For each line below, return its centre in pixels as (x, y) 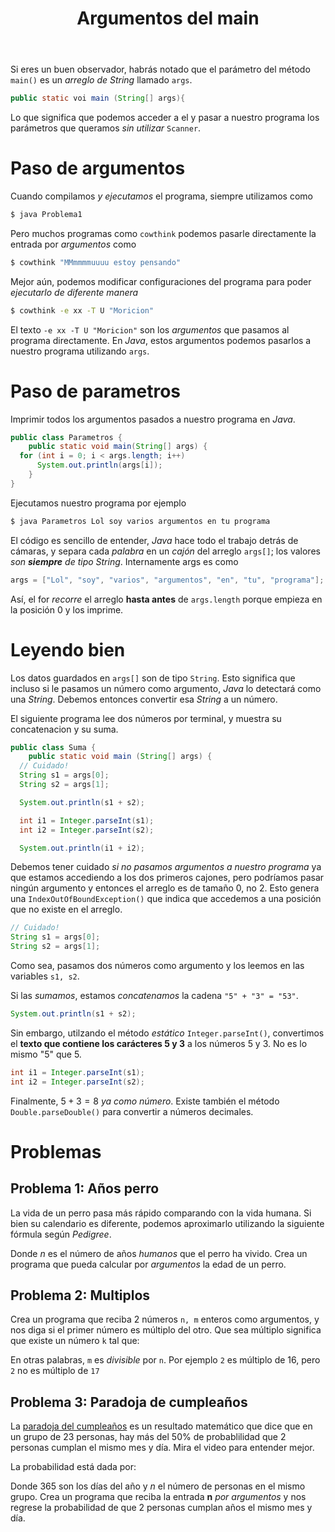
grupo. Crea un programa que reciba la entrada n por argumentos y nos (158, 1497)
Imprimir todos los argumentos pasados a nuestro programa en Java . (153, 419)
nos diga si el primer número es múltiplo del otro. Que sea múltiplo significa (166, 1330)
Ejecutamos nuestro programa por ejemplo (98, 503)
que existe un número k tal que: (75, 1341)
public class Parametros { (66, 437)
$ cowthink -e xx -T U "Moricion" (82, 310)
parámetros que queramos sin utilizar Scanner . (106, 128)
